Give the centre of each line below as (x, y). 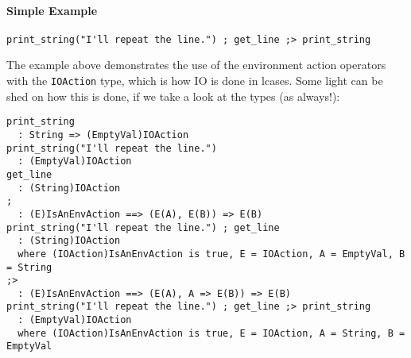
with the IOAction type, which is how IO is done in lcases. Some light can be (195, 81)
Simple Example (52, 10)
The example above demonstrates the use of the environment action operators (196, 65)
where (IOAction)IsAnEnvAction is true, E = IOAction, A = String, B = (211, 333)
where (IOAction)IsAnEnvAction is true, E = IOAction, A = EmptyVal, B (211, 254)
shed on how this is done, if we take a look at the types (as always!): (173, 96)
